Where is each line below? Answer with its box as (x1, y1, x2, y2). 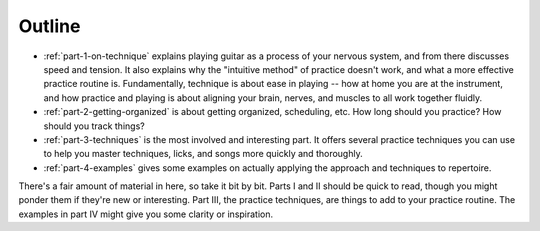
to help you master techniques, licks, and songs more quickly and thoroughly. (43, 148, 364, 160)
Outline (18, 15, 81, 37)
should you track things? (43, 120, 145, 132)
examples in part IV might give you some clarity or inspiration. (18, 208, 274, 220)
